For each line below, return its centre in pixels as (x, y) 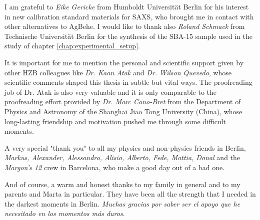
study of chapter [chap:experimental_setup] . (72, 46)
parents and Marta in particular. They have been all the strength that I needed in (130, 194)
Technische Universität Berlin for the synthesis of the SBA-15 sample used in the (129, 36)
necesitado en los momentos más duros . (65, 213)
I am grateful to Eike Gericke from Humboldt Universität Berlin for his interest (127, 6)
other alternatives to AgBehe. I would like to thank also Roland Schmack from (125, 26)
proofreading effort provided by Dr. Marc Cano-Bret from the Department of (123, 102)
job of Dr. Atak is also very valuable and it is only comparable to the (111, 92)
